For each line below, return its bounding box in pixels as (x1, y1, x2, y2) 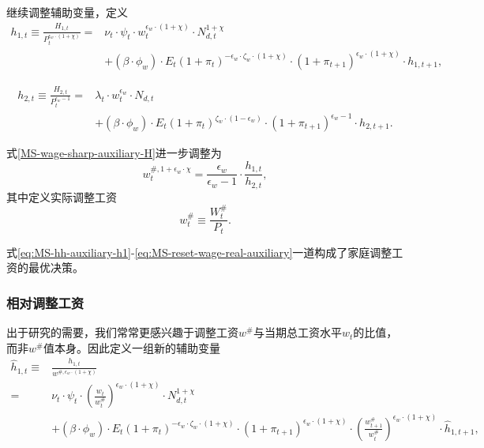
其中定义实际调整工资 (6, 188, 117, 205)
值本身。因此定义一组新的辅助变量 (43, 339, 220, 356)
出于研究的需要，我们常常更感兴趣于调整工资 (6, 324, 238, 341)
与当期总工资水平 (253, 324, 342, 341)
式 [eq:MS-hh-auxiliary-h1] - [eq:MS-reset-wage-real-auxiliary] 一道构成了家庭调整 (6, 243, 392, 260)
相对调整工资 (6, 292, 84, 312)
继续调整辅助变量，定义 (6, 4, 128, 20)
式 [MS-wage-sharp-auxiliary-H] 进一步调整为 (6, 145, 222, 161)
